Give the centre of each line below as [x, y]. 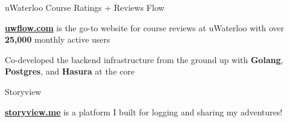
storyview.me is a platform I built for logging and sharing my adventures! [144, 111]
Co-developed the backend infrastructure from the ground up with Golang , [144, 59]
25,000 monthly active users [58, 39]
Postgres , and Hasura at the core [70, 71]
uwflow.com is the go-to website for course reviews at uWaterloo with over [144, 27]
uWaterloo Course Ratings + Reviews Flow [85, 7]
